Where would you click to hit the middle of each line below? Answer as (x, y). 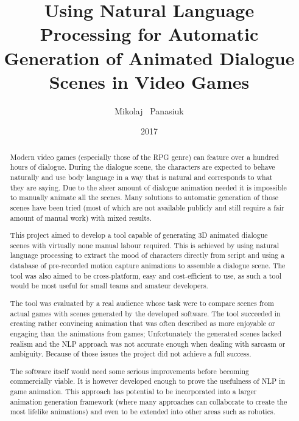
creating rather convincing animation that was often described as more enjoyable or (142, 323)
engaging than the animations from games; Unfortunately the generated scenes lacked (146, 333)
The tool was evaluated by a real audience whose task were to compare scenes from (142, 303)
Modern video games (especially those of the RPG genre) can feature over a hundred (144, 157)
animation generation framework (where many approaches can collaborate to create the (149, 401)
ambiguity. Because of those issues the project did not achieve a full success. (131, 354)
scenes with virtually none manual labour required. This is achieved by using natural (144, 245)
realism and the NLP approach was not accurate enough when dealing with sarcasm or (148, 343)
